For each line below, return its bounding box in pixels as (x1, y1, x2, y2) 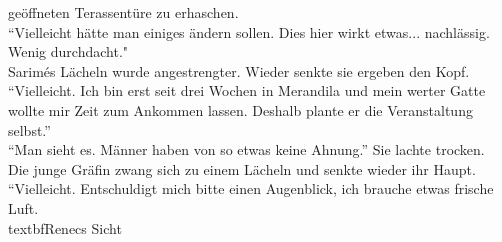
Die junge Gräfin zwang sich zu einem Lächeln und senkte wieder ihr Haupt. (8, 158, 476, 179)
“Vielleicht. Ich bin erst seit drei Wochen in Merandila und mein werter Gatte (8, 80, 486, 101)
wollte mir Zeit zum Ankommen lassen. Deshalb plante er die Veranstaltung (8, 99, 473, 120)
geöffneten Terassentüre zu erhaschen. (8, 2, 239, 22)
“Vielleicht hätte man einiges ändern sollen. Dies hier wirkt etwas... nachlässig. (8, 21, 490, 42)
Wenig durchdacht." (8, 41, 129, 62)
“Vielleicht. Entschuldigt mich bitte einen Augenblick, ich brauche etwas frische (8, 178, 494, 199)
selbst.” (8, 119, 51, 140)
